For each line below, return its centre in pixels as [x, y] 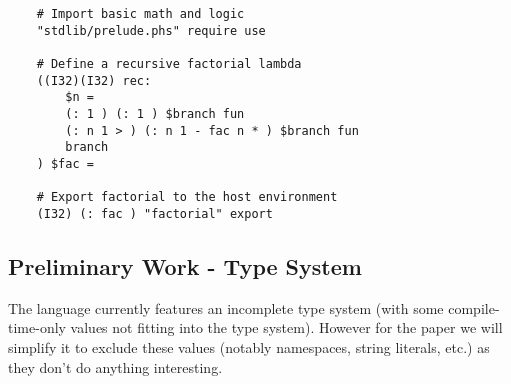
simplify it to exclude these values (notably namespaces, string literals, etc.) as [249, 346]
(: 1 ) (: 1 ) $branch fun [155, 113]
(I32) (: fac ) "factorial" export [154, 213]
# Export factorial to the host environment [187, 197]
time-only [37, 327]
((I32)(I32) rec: [94, 80]
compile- [474, 307]
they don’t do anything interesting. [115, 366]
